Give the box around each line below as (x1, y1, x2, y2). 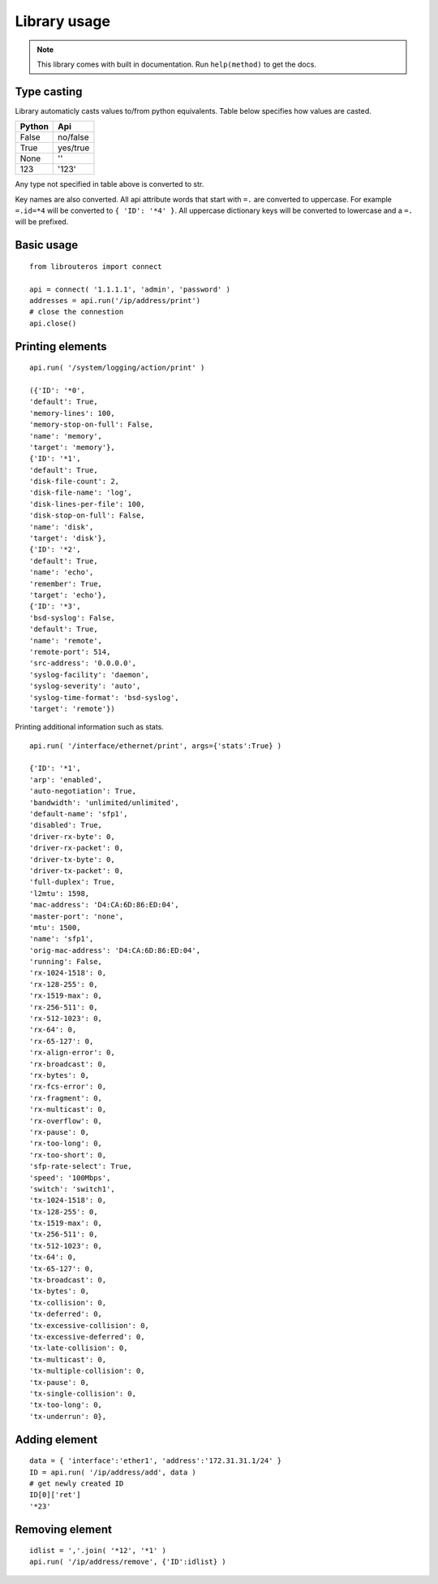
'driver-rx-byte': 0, (29, 832, 115, 841)
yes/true (58, 142, 90, 154)
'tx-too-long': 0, (29, 1400, 103, 1409)
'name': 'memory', (29, 431, 103, 440)
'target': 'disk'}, (29, 534, 107, 543)
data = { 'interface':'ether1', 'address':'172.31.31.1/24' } (29, 1456, 282, 1465)
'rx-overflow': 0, (29, 1116, 103, 1125)
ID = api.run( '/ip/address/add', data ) (29, 1467, 196, 1477)
